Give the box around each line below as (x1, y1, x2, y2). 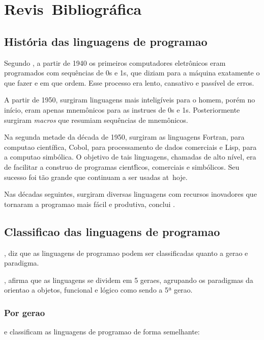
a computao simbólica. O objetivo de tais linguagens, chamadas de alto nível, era (4, 151, 256, 162)
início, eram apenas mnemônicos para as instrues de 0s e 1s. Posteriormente (4, 104, 240, 115)
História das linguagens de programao (4, 33, 208, 49)
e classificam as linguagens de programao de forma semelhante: (4, 326, 200, 337)
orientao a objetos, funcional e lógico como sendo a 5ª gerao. (4, 284, 193, 295)
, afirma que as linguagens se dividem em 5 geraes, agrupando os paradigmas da (4, 274, 253, 285)
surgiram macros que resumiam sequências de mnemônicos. (4, 114, 188, 125)
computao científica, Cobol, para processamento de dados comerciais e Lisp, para (4, 141, 257, 152)
